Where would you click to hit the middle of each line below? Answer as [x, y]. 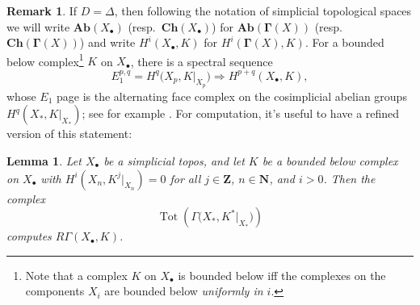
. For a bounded [344, 42]
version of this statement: [69, 134]
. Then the [349, 178]
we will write [38, 26]
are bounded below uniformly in [184, 291]
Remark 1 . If [42, 10]
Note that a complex [76, 275]
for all [185, 178]
